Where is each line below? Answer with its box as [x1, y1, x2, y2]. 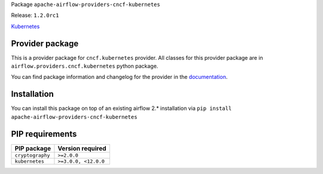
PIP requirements [11, 129, 77, 139]
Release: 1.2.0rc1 [11, 12, 59, 19]
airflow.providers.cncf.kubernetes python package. [11, 63, 159, 70]
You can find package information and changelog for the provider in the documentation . [11, 74, 228, 81]
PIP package [14, 144, 51, 152]
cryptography [14, 152, 50, 158]
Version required [57, 144, 107, 152]
